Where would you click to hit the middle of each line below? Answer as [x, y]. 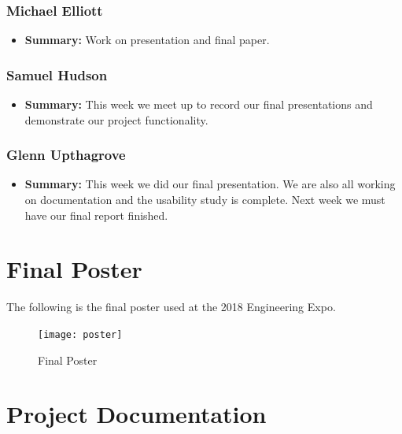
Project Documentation [136, 414]
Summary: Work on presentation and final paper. [147, 40]
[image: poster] [80, 334]
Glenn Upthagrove [66, 155]
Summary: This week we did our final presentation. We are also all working [210, 184]
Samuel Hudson [57, 74]
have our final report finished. [96, 215]
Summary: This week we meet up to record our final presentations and [199, 104]
